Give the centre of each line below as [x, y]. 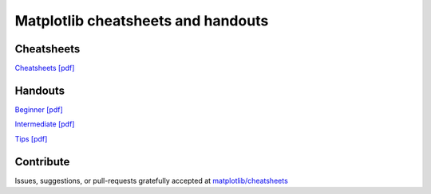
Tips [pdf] [31, 138]
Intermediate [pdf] [45, 124]
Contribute [42, 162]
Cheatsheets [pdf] [45, 68]
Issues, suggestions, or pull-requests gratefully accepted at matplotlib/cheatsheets [152, 180]
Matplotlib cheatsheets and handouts [142, 21]
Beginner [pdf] [39, 109]
